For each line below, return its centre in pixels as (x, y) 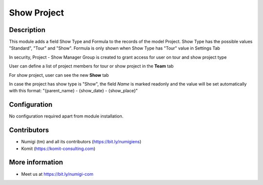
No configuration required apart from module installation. (66, 116)
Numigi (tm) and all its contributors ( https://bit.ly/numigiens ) (81, 142)
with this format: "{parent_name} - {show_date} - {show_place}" (74, 91)
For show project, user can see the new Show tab (59, 75)
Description (27, 30)
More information (36, 162)
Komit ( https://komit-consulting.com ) (58, 149)
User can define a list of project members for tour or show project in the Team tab (91, 66)
